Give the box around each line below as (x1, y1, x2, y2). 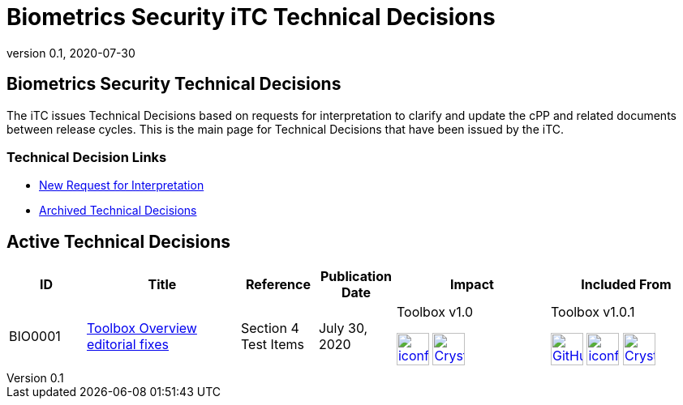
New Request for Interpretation (39, 178, 204, 193)
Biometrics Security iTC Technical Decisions (6, 3, 496, 31)
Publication (320, 268, 392, 285)
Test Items (240, 336, 304, 353)
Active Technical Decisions (6, 231, 231, 252)
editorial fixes (86, 336, 170, 353)
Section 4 (240, 320, 299, 337)
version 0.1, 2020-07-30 (6, 45, 135, 60)
